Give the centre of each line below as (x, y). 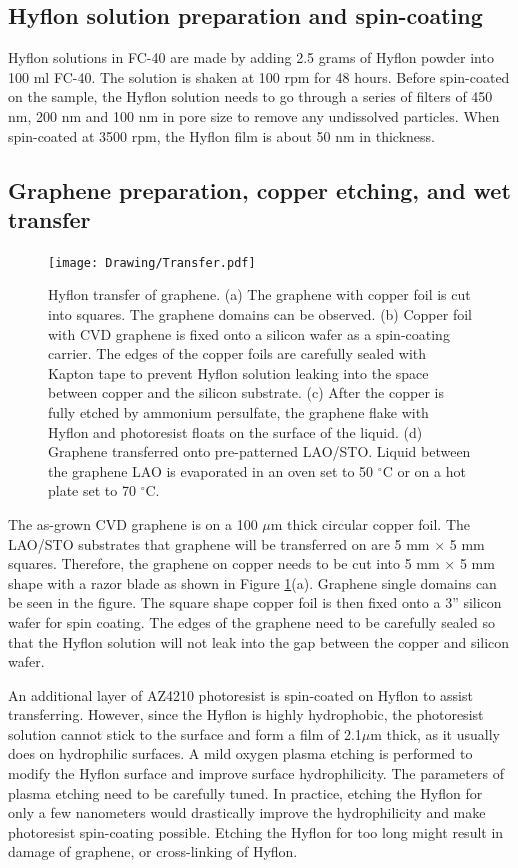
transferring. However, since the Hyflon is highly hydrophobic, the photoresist (246, 714)
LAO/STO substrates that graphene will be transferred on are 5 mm (219, 543)
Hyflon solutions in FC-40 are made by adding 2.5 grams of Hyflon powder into (251, 57)
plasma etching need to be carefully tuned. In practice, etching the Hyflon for (245, 792)
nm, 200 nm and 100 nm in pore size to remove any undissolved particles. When (254, 115)
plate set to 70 (92, 490)
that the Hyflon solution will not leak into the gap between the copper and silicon (259, 641)
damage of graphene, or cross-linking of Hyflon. (153, 851)
